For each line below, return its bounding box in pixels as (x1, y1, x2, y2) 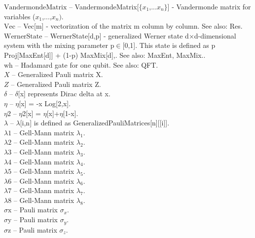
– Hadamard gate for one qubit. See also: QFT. (15, 59, 158, 70)
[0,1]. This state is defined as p (122, 40, 216, 50)
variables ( (4, 11, 36, 21)
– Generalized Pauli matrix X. (12, 69, 103, 79)
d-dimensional (194, 30, 236, 40)
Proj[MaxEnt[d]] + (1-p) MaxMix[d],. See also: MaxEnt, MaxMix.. (4, 49, 206, 60)
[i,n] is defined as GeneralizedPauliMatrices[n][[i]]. (20, 118, 170, 128)
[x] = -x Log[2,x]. (19, 98, 71, 108)
